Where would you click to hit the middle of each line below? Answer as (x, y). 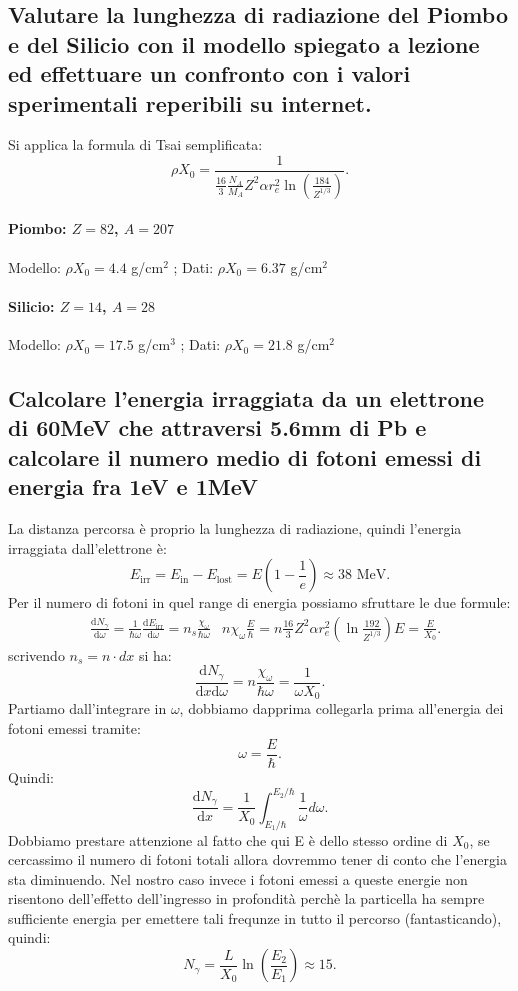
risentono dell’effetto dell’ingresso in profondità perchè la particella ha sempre (246, 898)
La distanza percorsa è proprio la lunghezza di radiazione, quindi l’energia (235, 528)
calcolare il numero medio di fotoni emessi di (245, 456)
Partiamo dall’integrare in (87, 708)
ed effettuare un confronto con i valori (209, 73)
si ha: (155, 654)
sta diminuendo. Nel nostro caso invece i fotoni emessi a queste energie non (238, 878)
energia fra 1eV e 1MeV (133, 486)
